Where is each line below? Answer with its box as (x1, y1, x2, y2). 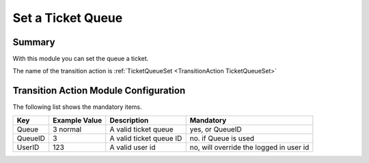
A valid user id (109, 142, 156, 152)
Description (109, 115, 149, 125)
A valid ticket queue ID (109, 134, 182, 143)
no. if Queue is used (189, 134, 255, 143)
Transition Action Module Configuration (12, 85, 186, 97)
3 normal (52, 124, 82, 134)
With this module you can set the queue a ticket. (12, 55, 149, 63)
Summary (12, 36, 55, 48)
